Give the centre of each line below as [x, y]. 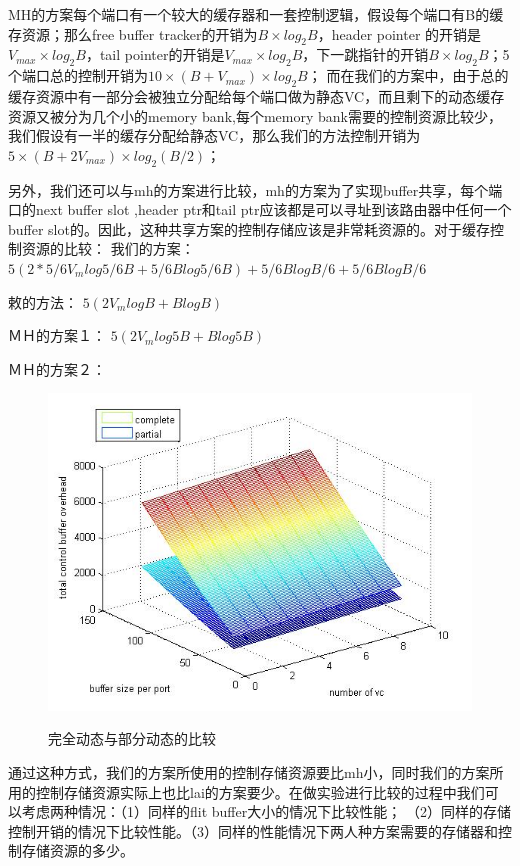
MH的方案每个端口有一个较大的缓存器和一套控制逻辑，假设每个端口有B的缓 [256, 14]
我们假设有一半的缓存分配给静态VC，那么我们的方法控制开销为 [214, 135]
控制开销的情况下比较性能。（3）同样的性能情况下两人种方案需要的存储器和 [253, 830]
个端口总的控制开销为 [78, 75]
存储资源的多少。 [77, 850]
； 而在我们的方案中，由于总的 [408, 75]
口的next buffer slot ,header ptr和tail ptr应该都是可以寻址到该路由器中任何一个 [260, 209]
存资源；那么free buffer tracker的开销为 [133, 33]
